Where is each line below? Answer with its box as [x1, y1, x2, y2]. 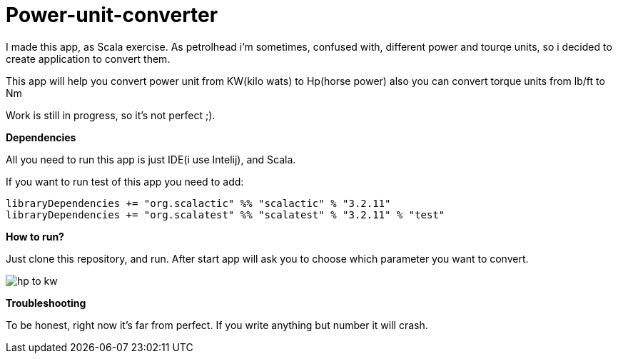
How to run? [6, 230, 64, 243]
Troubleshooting [6, 296, 86, 309]
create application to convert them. [6, 52, 171, 65]
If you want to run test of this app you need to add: [6, 175, 244, 188]
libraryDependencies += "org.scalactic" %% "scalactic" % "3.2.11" [6, 197, 391, 209]
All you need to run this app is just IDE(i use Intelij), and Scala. [6, 153, 296, 166]
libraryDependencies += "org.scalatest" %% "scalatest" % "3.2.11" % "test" [6, 208, 445, 221]
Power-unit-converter [6, 3, 218, 27]
